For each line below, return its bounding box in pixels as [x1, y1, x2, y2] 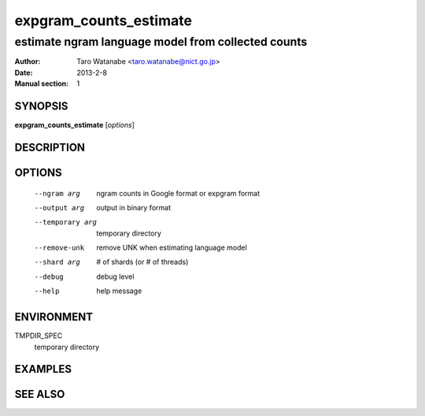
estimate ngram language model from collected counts [14, 35, 308, 49]
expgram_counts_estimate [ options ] [14, 121, 135, 130]
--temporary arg [34, 217, 98, 227]
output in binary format [96, 202, 171, 212]
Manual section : [14, 79, 69, 88]
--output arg [34, 203, 85, 212]
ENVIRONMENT [14, 310, 94, 324]
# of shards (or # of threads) [96, 257, 189, 267]
